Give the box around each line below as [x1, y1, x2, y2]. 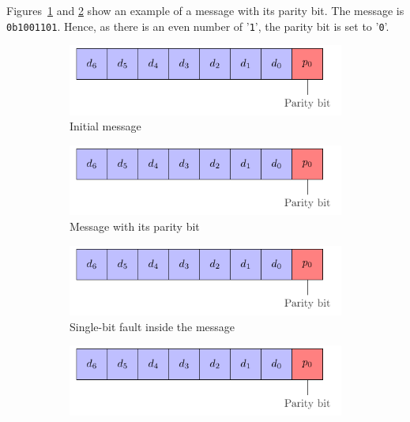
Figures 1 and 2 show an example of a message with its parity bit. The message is [6, 2, 404, 18]
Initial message [70, 118, 141, 134]
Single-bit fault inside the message [70, 318, 235, 334]
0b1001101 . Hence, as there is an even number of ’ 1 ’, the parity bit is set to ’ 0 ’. [6, 17, 389, 34]
